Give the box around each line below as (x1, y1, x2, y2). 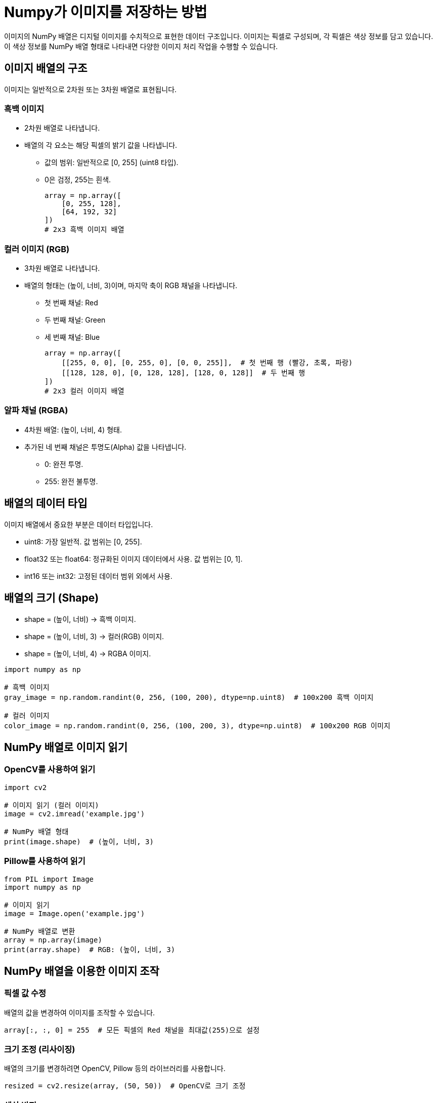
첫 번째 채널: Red (45, 298, 98, 307)
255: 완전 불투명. (45, 477, 98, 486)
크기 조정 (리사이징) (4, 1044, 75, 1055)
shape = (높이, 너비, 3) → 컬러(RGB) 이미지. (24, 632, 164, 641)
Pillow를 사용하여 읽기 (4, 856, 85, 866)
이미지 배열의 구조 (4, 62, 88, 75)
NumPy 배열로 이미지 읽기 (4, 740, 127, 754)
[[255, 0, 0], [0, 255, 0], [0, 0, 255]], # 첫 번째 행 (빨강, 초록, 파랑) (61, 359, 353, 367)
